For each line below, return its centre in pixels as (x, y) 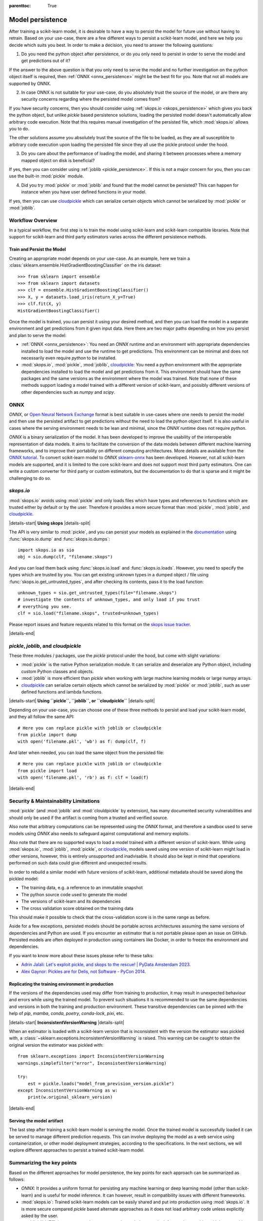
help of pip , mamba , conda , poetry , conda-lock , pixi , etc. (66, 1013)
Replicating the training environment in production (61, 984)
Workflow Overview (33, 220)
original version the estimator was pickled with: (56, 1045)
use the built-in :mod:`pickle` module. (47, 176)
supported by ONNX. (30, 84)
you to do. (19, 128)
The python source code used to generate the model (74, 894)
